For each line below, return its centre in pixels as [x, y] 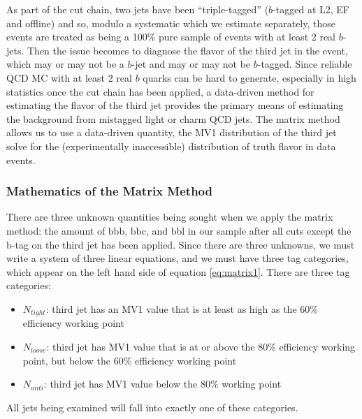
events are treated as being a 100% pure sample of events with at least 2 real [171, 37]
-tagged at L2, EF [311, 9]
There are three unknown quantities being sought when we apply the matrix [170, 217]
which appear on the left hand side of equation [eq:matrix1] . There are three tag [178, 271]
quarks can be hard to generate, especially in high [249, 77]
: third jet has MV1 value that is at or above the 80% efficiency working [201, 346]
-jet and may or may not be [191, 64]
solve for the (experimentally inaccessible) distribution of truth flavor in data [171, 146]
